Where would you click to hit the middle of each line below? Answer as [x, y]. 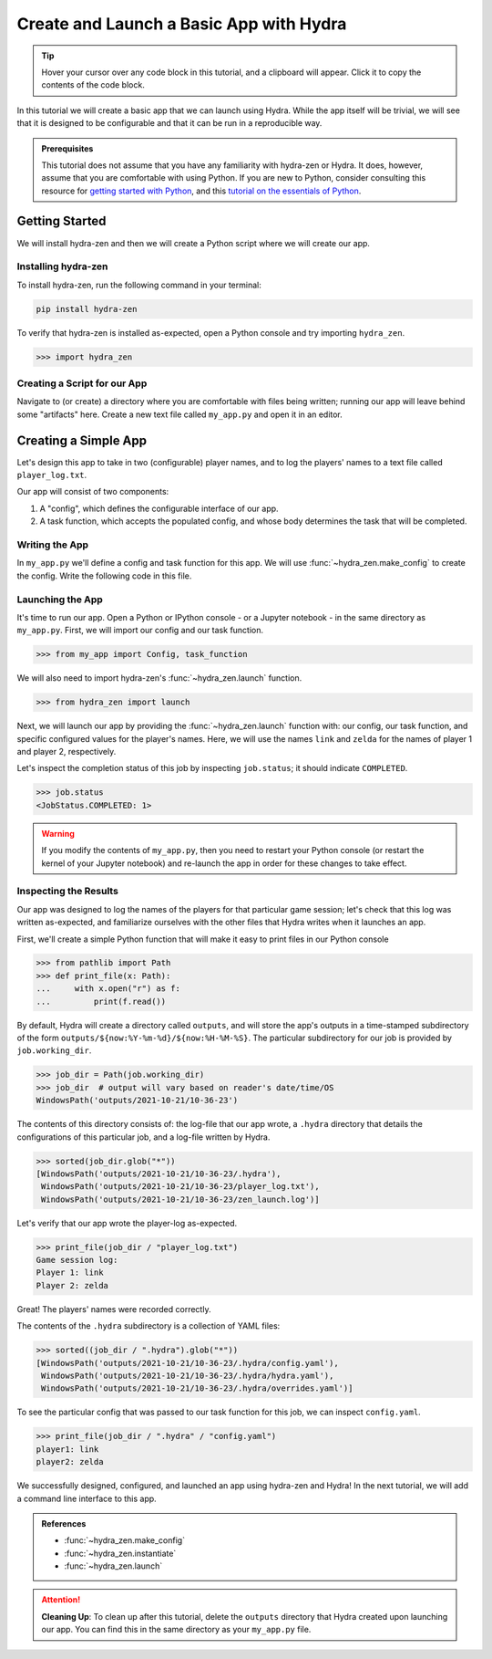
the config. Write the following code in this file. [104, 576]
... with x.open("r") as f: [108, 989]
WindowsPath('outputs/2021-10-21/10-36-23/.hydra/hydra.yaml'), [188, 1376]
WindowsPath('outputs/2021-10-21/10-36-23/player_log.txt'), [180, 1187]
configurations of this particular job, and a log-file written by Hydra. [143, 1137]
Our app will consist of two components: [93, 492]
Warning [58, 833]
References [64, 1523]
